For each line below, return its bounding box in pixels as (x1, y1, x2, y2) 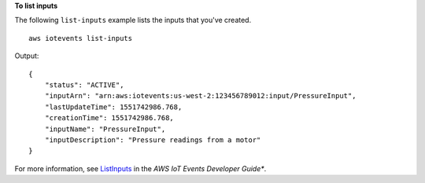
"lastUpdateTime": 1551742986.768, (44, 102, 183, 112)
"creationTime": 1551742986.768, (44, 114, 175, 123)
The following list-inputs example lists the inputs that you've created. (14, 16, 252, 25)
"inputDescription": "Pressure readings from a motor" (44, 135, 261, 145)
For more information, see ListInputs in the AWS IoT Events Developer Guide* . (14, 163, 267, 173)
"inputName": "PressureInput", (44, 124, 166, 134)
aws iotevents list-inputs (28, 34, 133, 42)
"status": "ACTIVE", (44, 80, 124, 90)
